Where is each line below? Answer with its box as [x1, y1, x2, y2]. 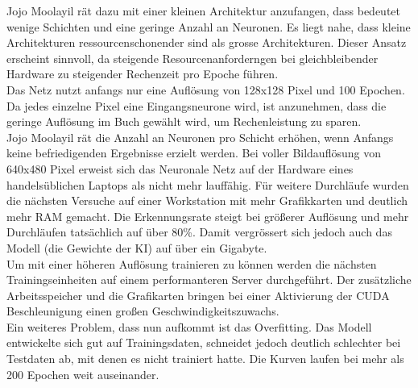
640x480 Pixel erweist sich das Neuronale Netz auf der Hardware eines [6, 160, 354, 177]
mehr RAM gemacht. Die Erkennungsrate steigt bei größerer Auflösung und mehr [6, 207, 409, 224]
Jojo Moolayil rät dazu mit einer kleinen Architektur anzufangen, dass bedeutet [6, 2, 400, 19]
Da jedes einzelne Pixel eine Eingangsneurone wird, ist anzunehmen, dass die [6, 97, 387, 114]
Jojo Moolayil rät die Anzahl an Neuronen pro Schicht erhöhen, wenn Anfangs [6, 128, 394, 145]
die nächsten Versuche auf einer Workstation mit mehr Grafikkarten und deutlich [6, 192, 408, 209]
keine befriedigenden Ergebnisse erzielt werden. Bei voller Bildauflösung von [6, 144, 381, 161]
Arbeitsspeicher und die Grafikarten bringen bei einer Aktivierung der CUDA [6, 286, 390, 303]
